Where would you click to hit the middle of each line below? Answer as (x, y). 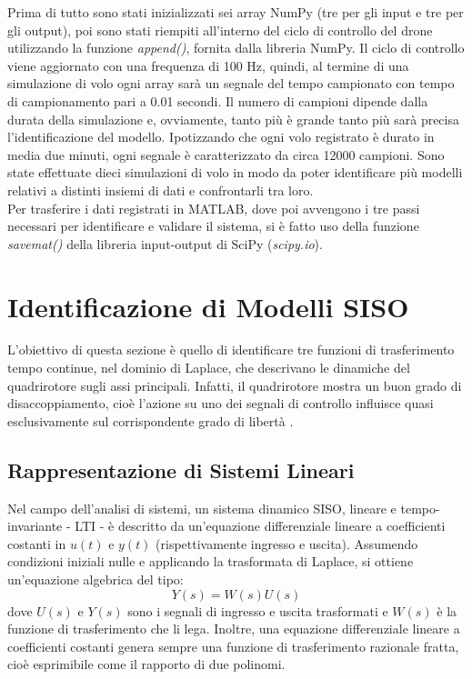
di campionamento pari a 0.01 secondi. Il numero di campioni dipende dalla (218, 100)
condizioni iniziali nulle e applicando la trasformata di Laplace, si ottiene (211, 561)
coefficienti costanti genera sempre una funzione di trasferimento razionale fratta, (233, 646)
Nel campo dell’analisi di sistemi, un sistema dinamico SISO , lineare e (202, 508)
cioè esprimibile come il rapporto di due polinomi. (146, 664)
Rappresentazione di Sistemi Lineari (181, 469)
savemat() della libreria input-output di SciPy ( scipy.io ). (165, 243)
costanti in (37, 543)
